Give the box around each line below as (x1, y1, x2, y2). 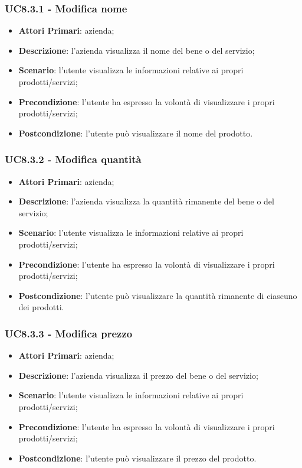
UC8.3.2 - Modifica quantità (5, 152, 142, 167)
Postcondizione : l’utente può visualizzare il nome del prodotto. (18, 126, 253, 139)
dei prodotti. (18, 301, 64, 313)
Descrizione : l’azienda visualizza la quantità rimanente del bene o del (18, 195, 274, 207)
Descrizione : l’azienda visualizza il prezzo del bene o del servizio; (18, 369, 258, 381)
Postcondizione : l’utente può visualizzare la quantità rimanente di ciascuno (18, 289, 297, 301)
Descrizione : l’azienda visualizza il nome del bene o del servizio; (18, 44, 255, 56)
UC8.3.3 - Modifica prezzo (5, 326, 133, 340)
